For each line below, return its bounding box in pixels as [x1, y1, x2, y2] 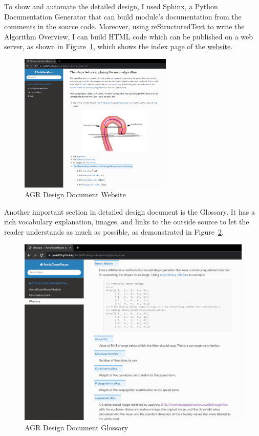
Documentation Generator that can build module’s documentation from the [4, 11, 242, 22]
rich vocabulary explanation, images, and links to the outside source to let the [4, 216, 249, 227]
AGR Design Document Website [25, 189, 126, 200]
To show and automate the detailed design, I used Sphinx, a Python [4, 1, 218, 11]
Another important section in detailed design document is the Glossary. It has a [4, 206, 255, 217]
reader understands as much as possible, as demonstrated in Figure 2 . [4, 226, 224, 237]
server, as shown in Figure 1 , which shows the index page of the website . [4, 41, 233, 52]
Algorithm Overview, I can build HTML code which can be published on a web [4, 31, 253, 41]
